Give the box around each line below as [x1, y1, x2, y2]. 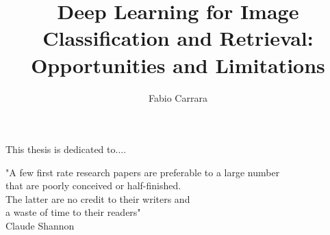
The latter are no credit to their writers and [5, 191, 190, 206]
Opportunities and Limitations [31, 51, 325, 79]
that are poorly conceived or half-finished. [5, 178, 181, 193]
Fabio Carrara [149, 90, 207, 105]
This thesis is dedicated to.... [5, 142, 127, 156]
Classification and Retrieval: [42, 24, 314, 52]
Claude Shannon [5, 219, 75, 233]
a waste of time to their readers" [5, 205, 141, 219]
